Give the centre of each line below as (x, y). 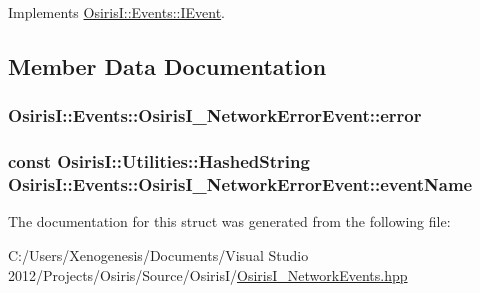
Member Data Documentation (167, 65)
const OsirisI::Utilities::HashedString (159, 161)
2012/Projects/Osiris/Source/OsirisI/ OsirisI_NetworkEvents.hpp (208, 274)
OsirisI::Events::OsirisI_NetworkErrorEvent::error (215, 115)
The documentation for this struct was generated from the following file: (229, 221)
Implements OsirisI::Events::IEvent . (116, 12)
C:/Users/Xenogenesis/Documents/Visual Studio (158, 254)
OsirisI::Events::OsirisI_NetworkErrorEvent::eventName (240, 184)
